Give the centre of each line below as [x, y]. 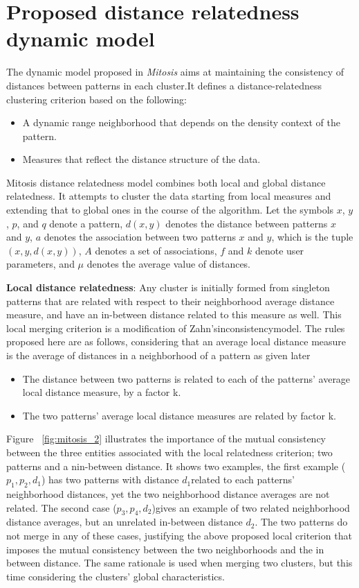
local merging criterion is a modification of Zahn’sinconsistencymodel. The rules [176, 328]
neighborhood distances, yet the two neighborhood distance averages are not [168, 493]
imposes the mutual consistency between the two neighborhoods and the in [165, 549]
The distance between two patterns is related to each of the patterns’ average [186, 378]
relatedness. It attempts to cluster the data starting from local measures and [169, 196]
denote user [279, 250]
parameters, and [40, 264]
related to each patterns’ [243, 479]
